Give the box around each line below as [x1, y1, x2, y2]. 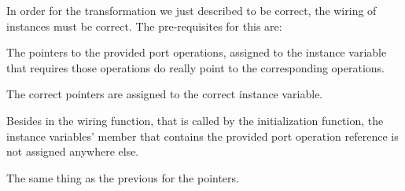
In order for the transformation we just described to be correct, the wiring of [6, 2, 377, 18]
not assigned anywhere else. [6, 143, 139, 160]
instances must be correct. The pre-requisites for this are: [6, 17, 282, 34]
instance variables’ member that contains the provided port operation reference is [6, 127, 399, 144]
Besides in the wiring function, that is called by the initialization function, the [6, 112, 384, 128]
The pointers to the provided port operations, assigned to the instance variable [6, 44, 387, 61]
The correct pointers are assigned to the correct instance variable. [6, 86, 323, 102]
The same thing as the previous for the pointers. [6, 169, 239, 185]
